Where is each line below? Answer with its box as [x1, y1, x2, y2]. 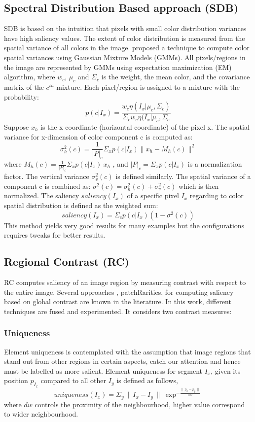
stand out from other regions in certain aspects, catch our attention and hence [4, 356, 241, 366]
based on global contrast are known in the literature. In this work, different [4, 296, 231, 307]
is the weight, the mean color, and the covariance [101, 71, 250, 82]
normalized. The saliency [4, 190, 79, 201]
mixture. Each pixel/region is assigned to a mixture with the [56, 81, 240, 92]
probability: [4, 91, 39, 102]
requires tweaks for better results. [4, 230, 106, 240]
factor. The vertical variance [4, 171, 89, 181]
